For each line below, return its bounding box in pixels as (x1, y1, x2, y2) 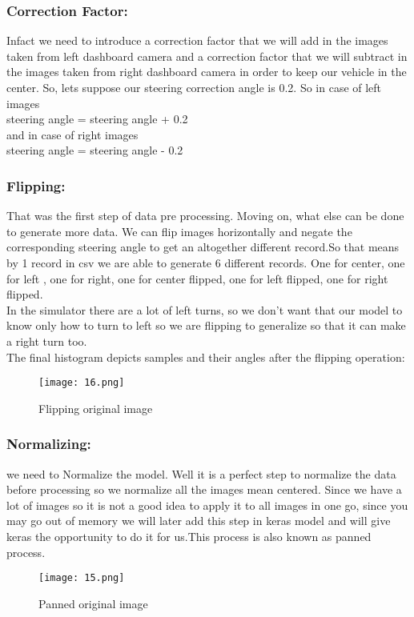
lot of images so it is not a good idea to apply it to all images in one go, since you (6, 496, 408, 513)
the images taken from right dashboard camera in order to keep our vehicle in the (6, 63, 407, 80)
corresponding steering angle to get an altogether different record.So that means (6, 238, 400, 255)
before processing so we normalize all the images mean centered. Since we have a (6, 481, 402, 498)
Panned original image (38, 595, 148, 611)
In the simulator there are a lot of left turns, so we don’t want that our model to (6, 301, 403, 318)
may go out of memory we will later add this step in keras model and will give (6, 512, 391, 529)
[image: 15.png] (38, 572, 125, 584)
